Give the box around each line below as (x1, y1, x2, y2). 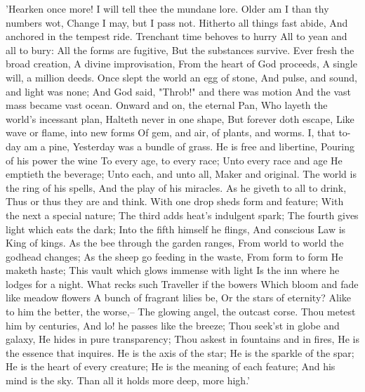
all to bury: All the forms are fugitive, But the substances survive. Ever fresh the (6, 42, 354, 57)
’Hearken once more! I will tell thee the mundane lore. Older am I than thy (6, 1, 329, 15)
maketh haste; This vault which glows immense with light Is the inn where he (6, 263, 340, 277)
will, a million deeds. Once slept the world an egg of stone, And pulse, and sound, (6, 70, 357, 84)
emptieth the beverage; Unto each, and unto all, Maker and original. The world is (6, 166, 357, 181)
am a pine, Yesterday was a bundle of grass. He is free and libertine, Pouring (24, 138, 354, 153)
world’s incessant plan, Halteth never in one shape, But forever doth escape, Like (6, 111, 354, 126)
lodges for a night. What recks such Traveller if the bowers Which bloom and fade (6, 276, 359, 291)
